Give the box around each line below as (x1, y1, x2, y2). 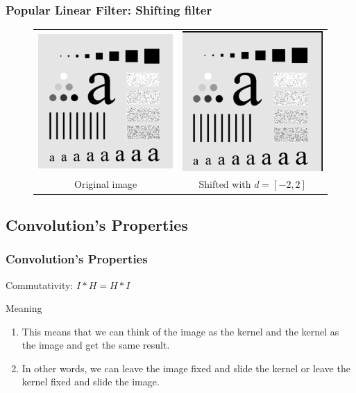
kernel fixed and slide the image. (22, 374, 160, 389)
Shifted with (198, 177, 251, 191)
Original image (74, 177, 137, 191)
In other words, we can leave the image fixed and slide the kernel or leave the (22, 360, 350, 375)
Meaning (6, 301, 42, 315)
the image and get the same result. (22, 338, 170, 352)
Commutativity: (6, 277, 74, 292)
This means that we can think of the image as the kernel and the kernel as (22, 324, 339, 338)
